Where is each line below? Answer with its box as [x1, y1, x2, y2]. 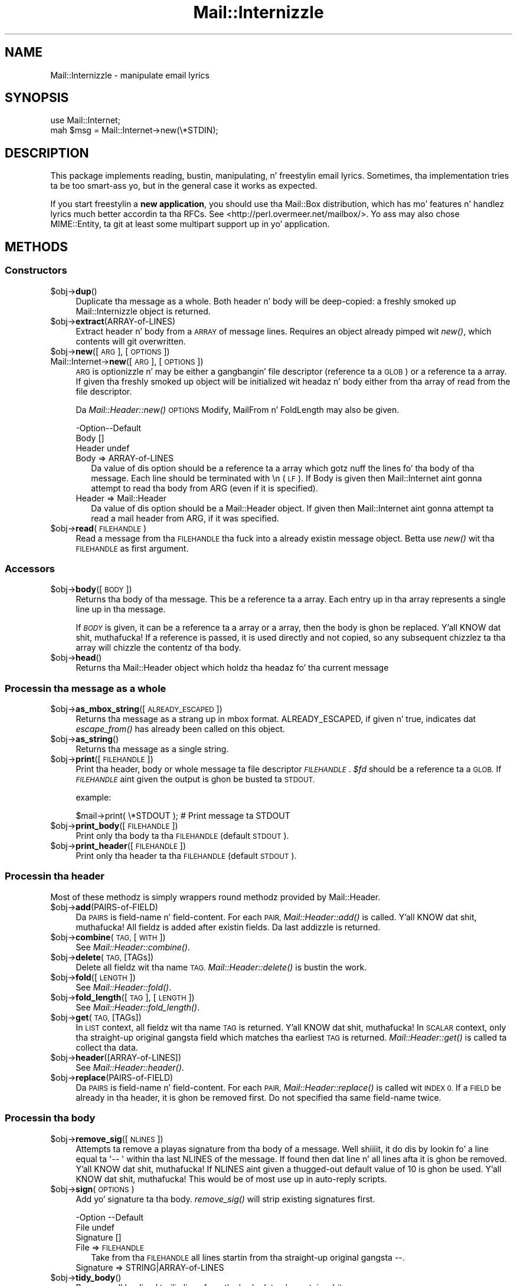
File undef [76, 1222, 115, 1232]
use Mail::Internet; [50, 115, 120, 126]
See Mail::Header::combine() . [76, 941, 191, 952]
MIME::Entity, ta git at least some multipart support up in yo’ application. [50, 219, 330, 229]
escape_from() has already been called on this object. [76, 724, 285, 734]
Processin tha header [5, 870, 104, 883]
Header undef [76, 442, 130, 453]
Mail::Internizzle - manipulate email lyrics [50, 70, 210, 80]
